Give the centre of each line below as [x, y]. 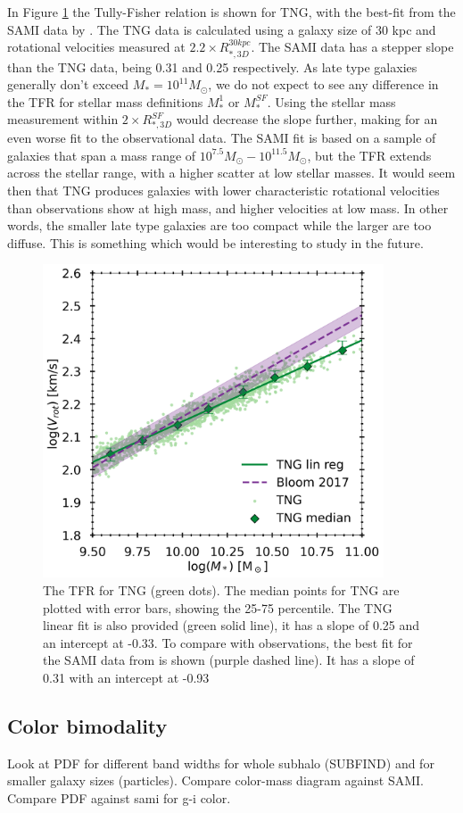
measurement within [63, 119]
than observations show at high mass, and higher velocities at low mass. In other [228, 207]
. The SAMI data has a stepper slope [352, 47]
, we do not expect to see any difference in [323, 84]
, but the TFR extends [369, 155]
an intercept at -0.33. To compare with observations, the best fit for [228, 642]
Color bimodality [87, 725]
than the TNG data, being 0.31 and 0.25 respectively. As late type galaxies [212, 66]
